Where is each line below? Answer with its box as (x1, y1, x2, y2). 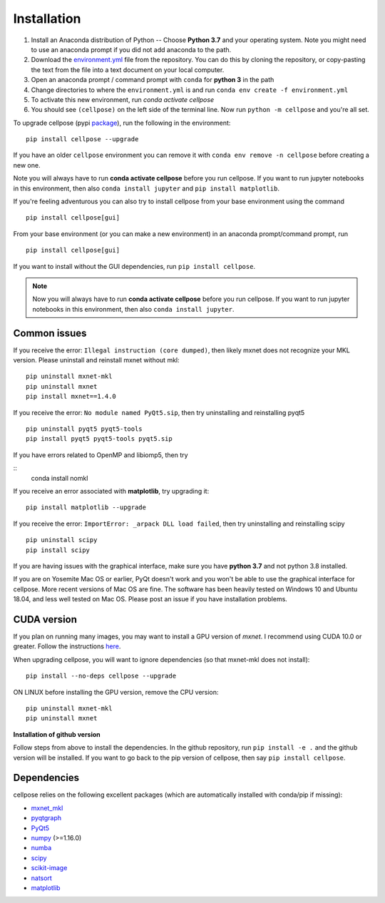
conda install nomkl (31, 474, 88, 482)
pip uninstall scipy (26, 536, 98, 544)
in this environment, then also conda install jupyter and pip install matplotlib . (13, 184, 279, 193)
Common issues (13, 327, 87, 339)
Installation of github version (13, 730, 101, 738)
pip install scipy (26, 546, 91, 554)
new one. (13, 160, 41, 169)
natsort (31, 874, 53, 882)
